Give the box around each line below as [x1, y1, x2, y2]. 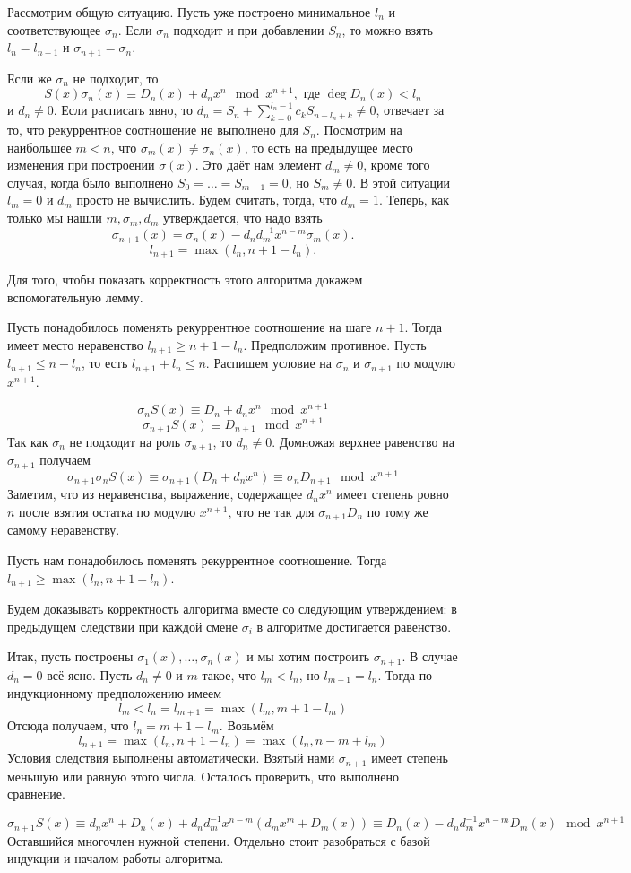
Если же [7, 68, 52, 87]
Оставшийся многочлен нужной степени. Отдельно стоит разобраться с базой [7, 831, 430, 850]
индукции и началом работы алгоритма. [7, 849, 224, 868]
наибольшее [7, 137, 72, 156]
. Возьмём [219, 716, 274, 735]
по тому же [367, 502, 428, 520]
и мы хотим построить [246, 647, 370, 666]
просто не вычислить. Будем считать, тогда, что [76, 190, 337, 209]
